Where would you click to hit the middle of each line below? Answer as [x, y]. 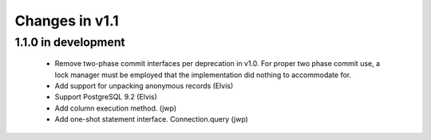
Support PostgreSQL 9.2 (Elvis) [106, 97]
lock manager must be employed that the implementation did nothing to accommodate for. [203, 75]
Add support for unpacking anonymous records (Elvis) [144, 86]
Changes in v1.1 [67, 21]
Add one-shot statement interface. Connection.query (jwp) [152, 119]
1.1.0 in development [70, 42]
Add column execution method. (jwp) [116, 108]
